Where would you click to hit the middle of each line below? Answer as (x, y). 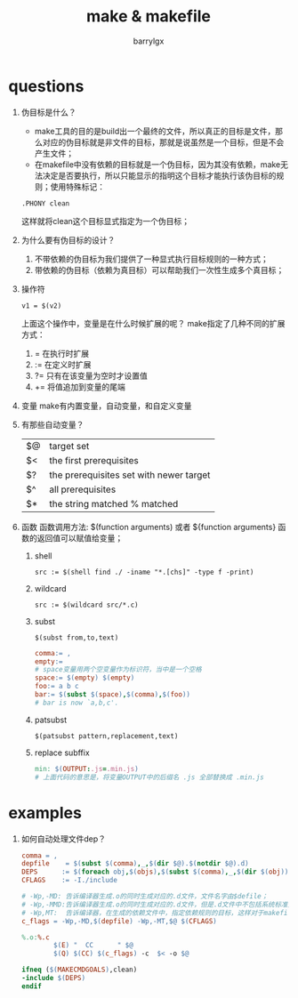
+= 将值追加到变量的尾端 (80, 386)
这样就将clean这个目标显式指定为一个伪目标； (105, 221)
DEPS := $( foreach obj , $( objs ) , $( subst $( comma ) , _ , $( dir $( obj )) (155, 872)
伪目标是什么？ (48, 112)
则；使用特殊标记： (70, 186)
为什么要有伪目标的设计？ (68, 240)
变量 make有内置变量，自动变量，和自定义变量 (106, 406)
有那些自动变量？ (52, 424)
